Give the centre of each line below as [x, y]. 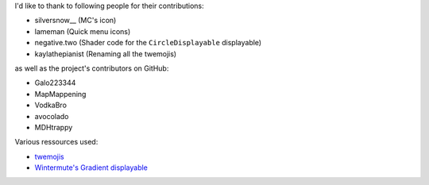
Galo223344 [55, 83]
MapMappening [60, 94]
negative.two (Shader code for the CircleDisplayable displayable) [148, 43]
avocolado [52, 116]
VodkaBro [51, 105]
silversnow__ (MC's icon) [75, 21]
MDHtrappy [54, 127]
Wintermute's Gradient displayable [91, 168]
